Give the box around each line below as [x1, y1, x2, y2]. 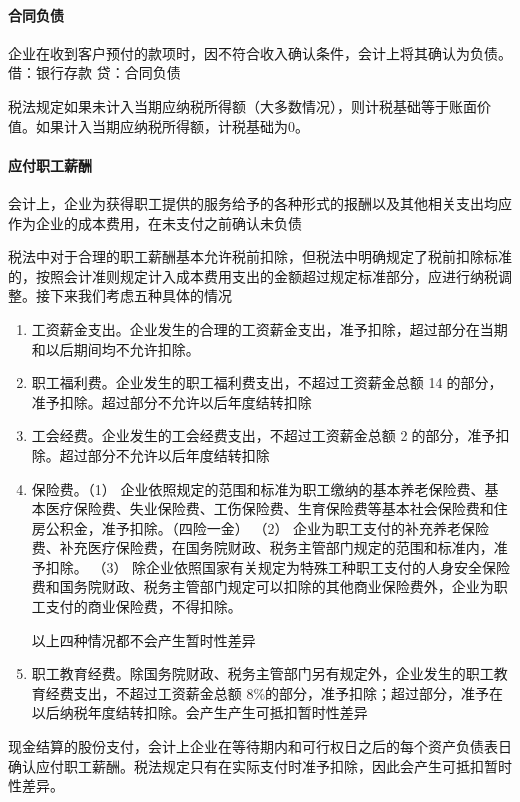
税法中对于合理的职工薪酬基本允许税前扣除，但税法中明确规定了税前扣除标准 [8, 246, 512, 267]
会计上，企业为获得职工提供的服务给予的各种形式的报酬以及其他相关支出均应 [8, 192, 512, 213]
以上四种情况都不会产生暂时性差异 [31, 629, 256, 650]
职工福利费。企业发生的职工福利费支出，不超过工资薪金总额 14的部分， [31, 372, 503, 393]
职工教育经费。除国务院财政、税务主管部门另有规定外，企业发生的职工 [31, 663, 494, 684]
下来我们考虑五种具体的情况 [49, 285, 232, 306]
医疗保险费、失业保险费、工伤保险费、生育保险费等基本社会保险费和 [45, 498, 494, 519]
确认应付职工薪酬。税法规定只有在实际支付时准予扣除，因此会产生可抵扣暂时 [8, 755, 512, 776]
